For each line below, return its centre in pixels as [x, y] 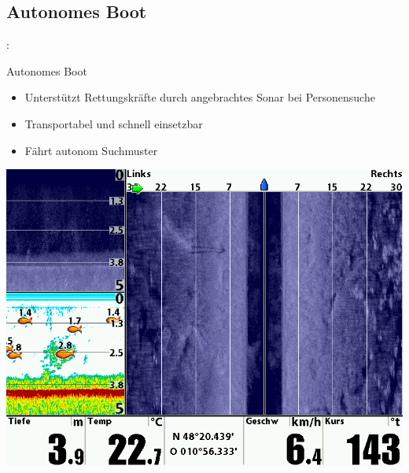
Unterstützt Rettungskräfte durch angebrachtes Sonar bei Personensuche [200, 97]
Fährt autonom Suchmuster [91, 150]
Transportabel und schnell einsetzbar [114, 123]
